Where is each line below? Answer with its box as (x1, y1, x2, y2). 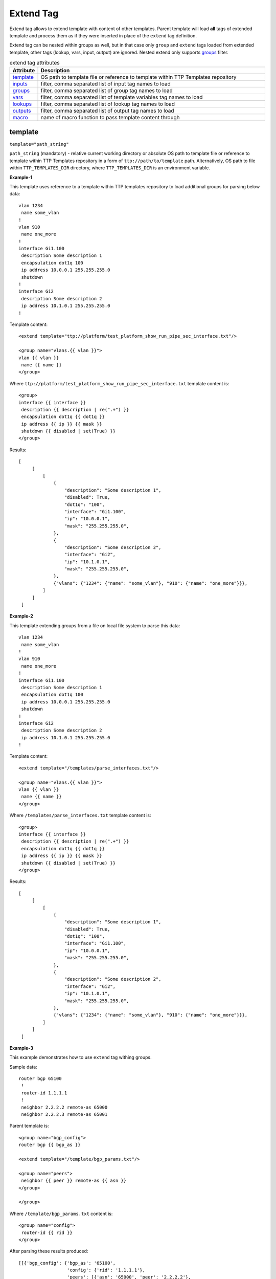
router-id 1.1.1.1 (21, 1090, 67, 1096)
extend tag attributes (9, 59, 60, 67)
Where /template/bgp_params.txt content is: (9, 1210, 113, 1217)
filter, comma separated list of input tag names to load (40, 80, 171, 87)
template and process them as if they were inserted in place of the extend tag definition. (9, 32, 197, 38)
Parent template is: (9, 1123, 49, 1129)
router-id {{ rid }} (21, 1229, 73, 1236)
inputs (12, 80, 28, 87)
